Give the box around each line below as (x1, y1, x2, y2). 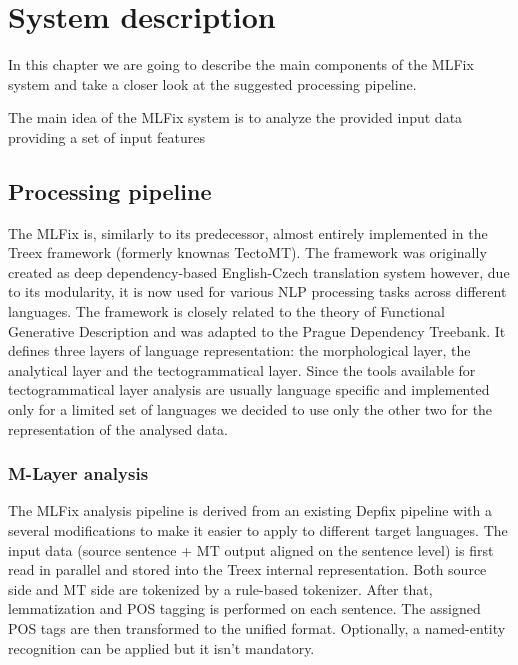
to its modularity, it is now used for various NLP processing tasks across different (8, 281, 507, 302)
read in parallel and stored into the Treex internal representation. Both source (8, 559, 487, 580)
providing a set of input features (8, 126, 206, 147)
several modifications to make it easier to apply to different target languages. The (8, 520, 508, 541)
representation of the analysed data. (8, 418, 228, 439)
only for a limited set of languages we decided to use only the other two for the (8, 399, 493, 420)
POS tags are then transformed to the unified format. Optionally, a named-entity (8, 618, 506, 639)
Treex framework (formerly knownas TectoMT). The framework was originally (8, 242, 487, 263)
